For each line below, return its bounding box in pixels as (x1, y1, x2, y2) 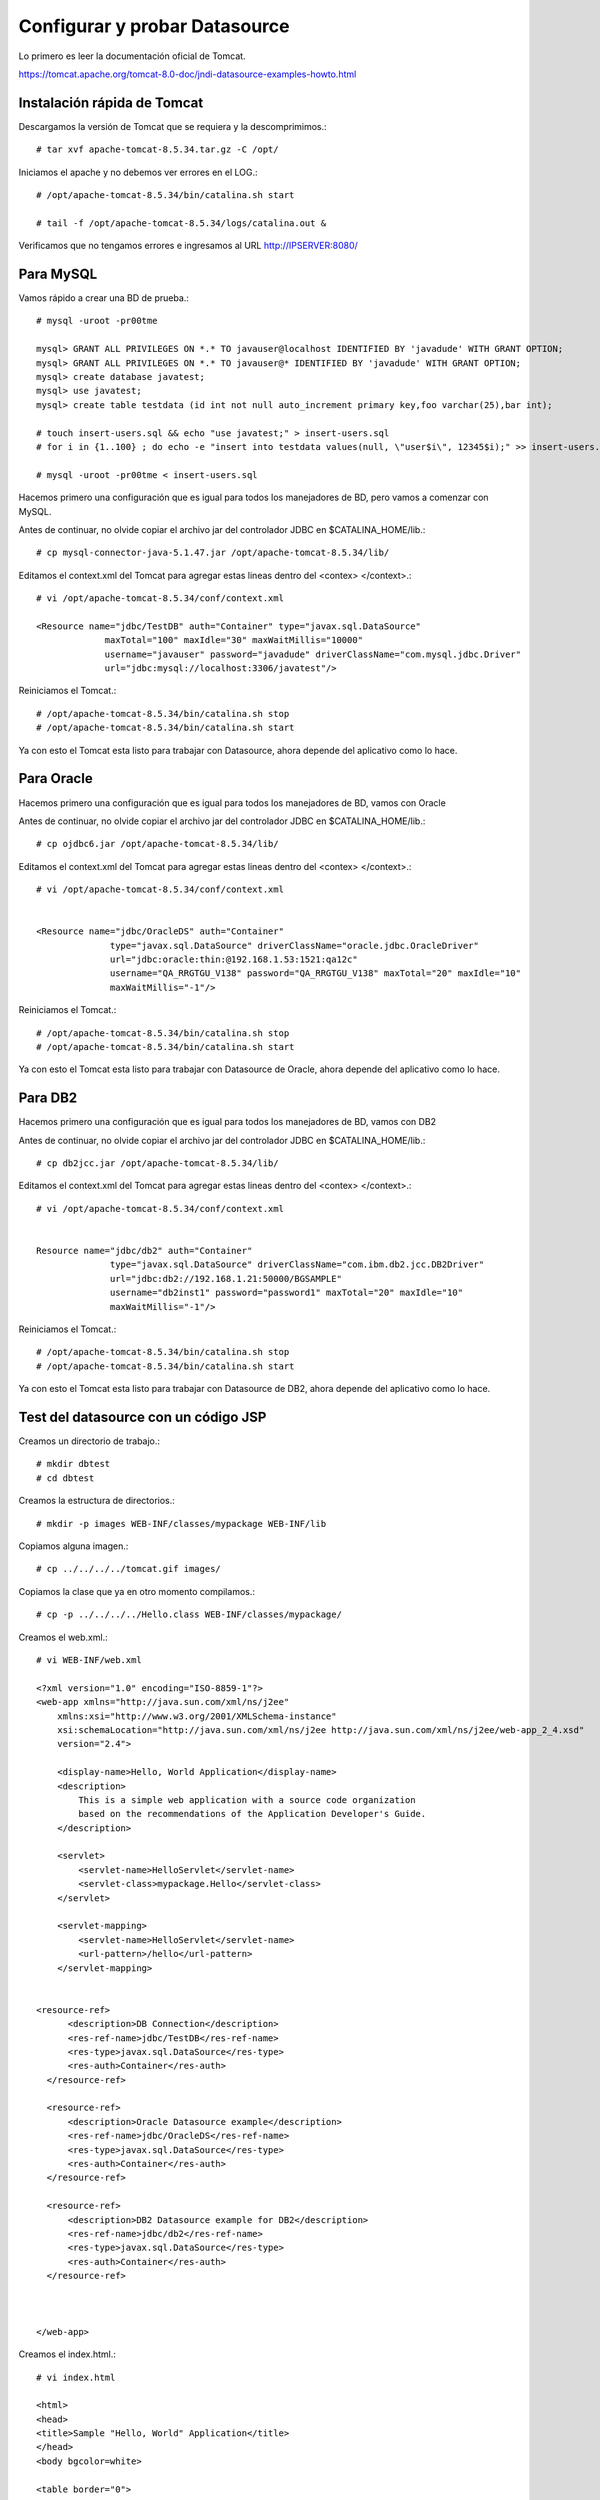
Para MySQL (18, 266, 98, 282)
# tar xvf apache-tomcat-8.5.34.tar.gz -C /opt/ (36, 144, 279, 155)
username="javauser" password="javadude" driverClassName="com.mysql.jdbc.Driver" (104, 648, 522, 660)
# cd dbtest (36, 1472, 95, 1484)
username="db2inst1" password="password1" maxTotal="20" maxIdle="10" (110, 1287, 464, 1299)
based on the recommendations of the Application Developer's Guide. (78, 1808, 427, 1820)
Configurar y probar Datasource (18, 15, 290, 37)
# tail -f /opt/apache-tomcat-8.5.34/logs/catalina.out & (36, 217, 327, 229)
